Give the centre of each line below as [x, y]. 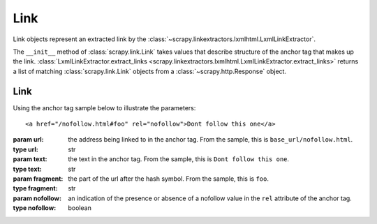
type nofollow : [35, 208]
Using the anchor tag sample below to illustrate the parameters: [104, 107]
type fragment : [36, 188]
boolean [80, 208]
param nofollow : [37, 198]
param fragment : [38, 179]
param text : [30, 159]
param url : [28, 140]
